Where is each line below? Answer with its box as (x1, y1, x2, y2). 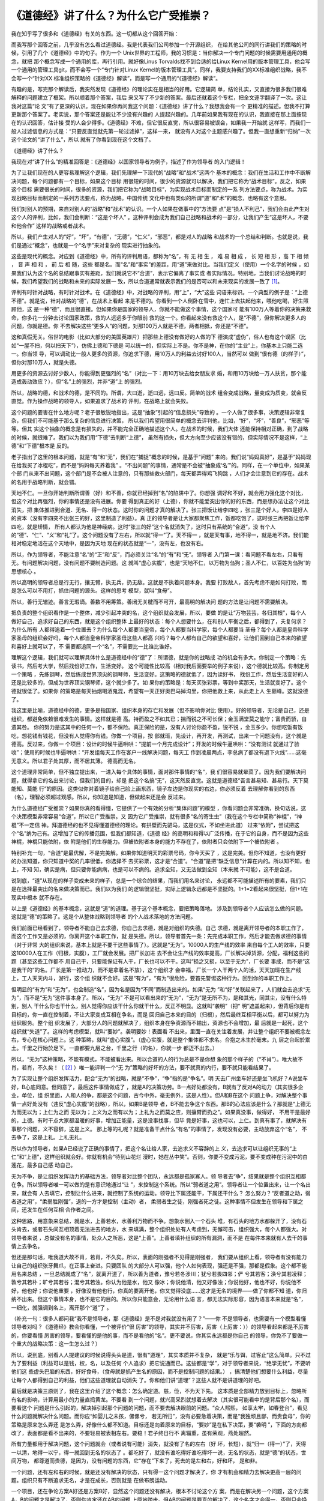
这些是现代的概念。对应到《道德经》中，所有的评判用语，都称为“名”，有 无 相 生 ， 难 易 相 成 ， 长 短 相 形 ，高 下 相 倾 (11, 252, 309, 259)
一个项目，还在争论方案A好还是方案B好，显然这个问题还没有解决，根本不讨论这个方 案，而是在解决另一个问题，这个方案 (11, 1488, 309, 1495)
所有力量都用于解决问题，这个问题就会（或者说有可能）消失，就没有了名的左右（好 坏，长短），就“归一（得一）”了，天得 (11, 1440, 307, 1448)
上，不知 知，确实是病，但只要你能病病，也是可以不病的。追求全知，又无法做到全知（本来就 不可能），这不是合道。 (11, 866, 295, 873)
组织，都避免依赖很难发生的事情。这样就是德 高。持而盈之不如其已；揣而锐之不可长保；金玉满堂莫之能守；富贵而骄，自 (11, 715, 307, 722)
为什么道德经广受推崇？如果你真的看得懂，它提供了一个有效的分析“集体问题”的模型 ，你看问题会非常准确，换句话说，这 (11, 805, 307, 812)
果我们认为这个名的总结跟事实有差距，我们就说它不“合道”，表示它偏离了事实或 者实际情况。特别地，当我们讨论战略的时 (11, 269, 307, 276)
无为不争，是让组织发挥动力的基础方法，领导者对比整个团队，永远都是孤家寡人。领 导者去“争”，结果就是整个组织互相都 (11, 1173, 307, 1180)
